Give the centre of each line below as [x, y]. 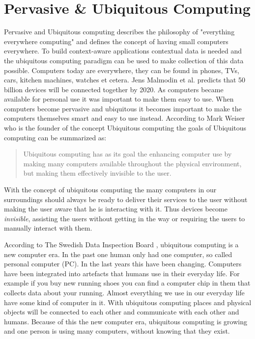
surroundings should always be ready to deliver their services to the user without [126, 199]
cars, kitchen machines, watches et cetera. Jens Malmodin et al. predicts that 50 [125, 80]
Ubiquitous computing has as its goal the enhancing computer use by [127, 154]
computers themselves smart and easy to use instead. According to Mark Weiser [125, 118]
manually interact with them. [48, 228]
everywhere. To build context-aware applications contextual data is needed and [123, 51]
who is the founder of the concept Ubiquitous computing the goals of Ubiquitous [125, 128]
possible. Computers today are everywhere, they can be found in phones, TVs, [122, 70]
